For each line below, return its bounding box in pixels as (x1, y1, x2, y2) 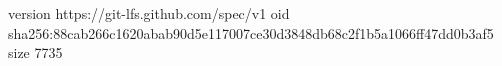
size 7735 (8, 42, 63, 63)
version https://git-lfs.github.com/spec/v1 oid (8, 3, 290, 23)
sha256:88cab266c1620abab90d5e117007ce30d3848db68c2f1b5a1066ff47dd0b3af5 (8, 22, 494, 43)
